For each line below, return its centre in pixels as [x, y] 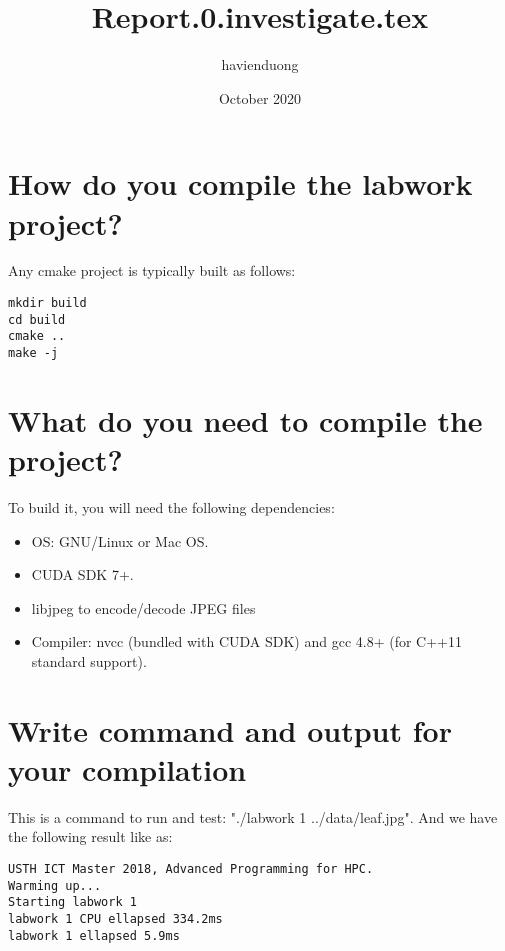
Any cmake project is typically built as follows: [152, 270]
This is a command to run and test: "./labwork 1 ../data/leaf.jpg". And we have [253, 816]
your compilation [127, 768]
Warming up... [55, 885]
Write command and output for [230, 729]
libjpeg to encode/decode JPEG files [143, 607]
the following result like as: [90, 836]
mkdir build [47, 303]
